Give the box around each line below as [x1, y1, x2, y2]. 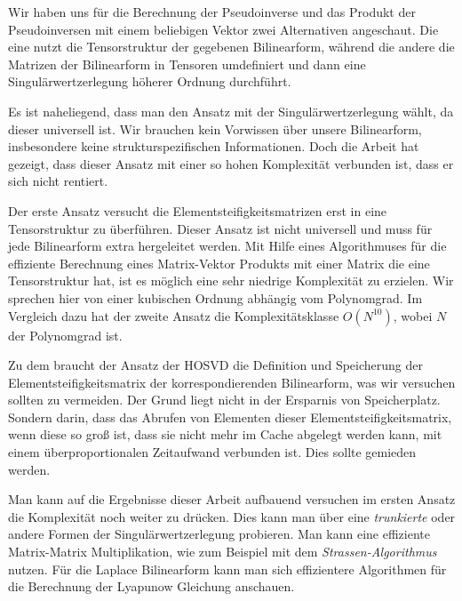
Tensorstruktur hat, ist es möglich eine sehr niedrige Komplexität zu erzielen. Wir [8, 271, 454, 290]
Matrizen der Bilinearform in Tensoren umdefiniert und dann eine [8, 54, 366, 73]
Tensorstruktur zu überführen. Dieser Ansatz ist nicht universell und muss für [8, 219, 433, 237]
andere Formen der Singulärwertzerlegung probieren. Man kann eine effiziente [8, 525, 430, 543]
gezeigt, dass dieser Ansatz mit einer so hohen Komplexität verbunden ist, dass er [8, 154, 454, 172]
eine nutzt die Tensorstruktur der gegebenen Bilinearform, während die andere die [8, 37, 455, 56]
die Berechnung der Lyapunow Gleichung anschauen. [8, 577, 295, 596]
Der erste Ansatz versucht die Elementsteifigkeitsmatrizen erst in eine [8, 201, 387, 220]
